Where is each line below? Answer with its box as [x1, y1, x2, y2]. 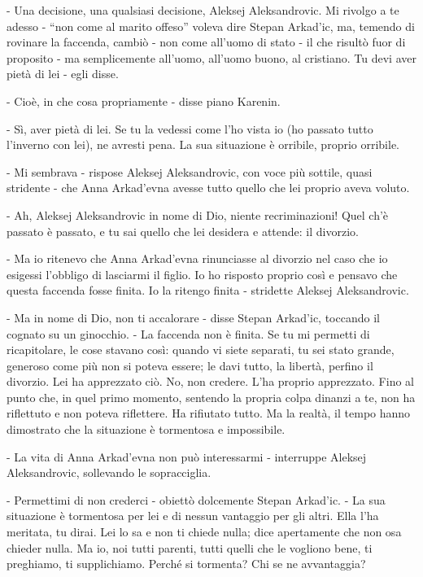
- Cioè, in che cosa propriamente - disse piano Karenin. [7, 92, 281, 109]
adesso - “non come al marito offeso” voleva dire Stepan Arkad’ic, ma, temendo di [7, 17, 415, 34]
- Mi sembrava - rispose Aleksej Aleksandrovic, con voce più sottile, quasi [7, 163, 373, 180]
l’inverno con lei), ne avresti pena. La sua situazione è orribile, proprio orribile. [7, 136, 399, 153]
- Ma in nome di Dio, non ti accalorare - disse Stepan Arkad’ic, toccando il [7, 308, 380, 326]
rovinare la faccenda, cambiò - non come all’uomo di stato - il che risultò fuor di [7, 33, 406, 50]
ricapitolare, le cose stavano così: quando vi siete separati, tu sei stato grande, [7, 341, 395, 358]
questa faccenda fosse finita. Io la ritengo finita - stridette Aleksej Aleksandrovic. [7, 282, 409, 299]
